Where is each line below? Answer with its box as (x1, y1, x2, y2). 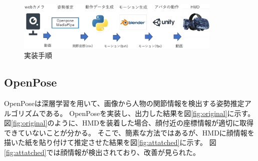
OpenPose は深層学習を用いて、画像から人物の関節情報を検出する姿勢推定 (4, 98, 244, 108)
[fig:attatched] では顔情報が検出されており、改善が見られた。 (4, 146, 200, 157)
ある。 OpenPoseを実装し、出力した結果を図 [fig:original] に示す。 (46, 107, 255, 118)
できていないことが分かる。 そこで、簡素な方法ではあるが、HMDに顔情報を (4, 127, 254, 137)
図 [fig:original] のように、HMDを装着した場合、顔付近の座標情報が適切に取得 (4, 117, 254, 128)
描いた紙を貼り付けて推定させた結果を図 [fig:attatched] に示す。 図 (4, 137, 216, 147)
